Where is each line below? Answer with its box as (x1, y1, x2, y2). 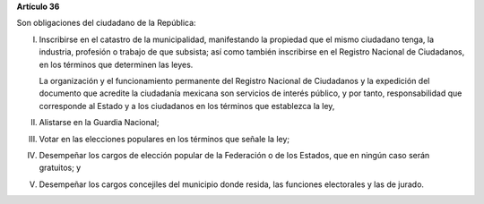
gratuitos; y (39, 162, 82, 174)
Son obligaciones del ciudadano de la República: (16, 18, 196, 29)
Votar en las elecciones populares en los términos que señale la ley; (39, 133, 290, 144)
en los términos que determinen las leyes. (39, 59, 194, 70)
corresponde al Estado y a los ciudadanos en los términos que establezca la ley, (39, 100, 335, 111)
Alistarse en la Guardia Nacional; (39, 117, 160, 128)
